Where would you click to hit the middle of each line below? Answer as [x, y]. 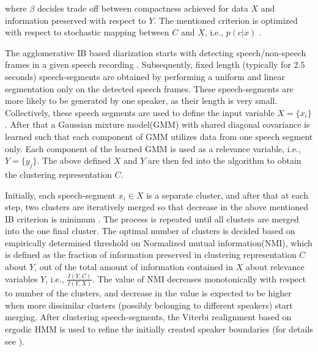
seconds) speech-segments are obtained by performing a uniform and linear [145, 76]
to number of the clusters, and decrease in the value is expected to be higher [148, 293]
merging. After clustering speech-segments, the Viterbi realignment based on [148, 317]
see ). [15, 341]
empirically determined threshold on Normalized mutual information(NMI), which [159, 242]
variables [21, 278]
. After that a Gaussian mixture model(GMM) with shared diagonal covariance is [157, 124]
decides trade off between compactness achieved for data [143, 8]
